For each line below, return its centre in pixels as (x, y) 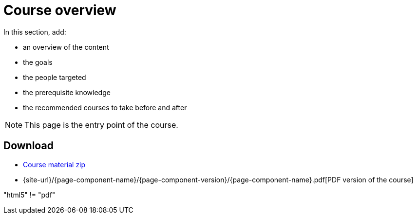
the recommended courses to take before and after (105, 107)
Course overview (60, 10)
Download (28, 146)
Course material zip (54, 164)
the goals (38, 62)
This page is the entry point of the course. (101, 125)
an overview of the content (66, 47)
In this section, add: (35, 32)
